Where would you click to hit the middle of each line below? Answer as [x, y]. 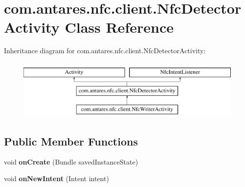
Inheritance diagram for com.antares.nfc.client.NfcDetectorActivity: [105, 51]
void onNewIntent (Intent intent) [56, 178]
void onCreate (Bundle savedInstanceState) [71, 162]
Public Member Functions [71, 141]
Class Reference [119, 27]
